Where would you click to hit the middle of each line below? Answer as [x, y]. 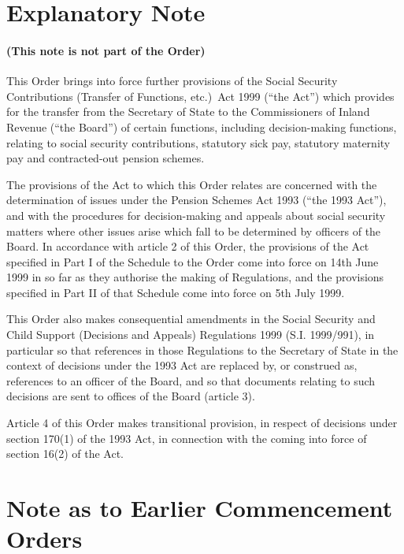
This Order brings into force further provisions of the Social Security [172, 81]
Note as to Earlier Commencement [200, 508]
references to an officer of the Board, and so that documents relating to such [191, 380]
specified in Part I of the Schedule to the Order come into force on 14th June [193, 261]
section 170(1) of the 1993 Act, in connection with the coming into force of [187, 438]
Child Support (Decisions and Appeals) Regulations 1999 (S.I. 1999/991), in [191, 335]
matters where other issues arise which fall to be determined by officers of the [194, 231]
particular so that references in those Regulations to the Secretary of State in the [202, 350]
